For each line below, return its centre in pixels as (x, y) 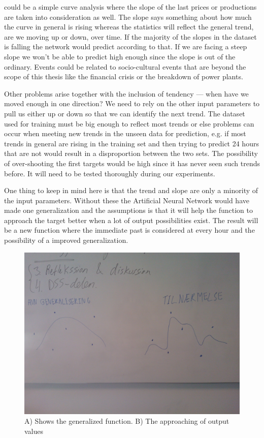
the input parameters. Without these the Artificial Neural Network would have (127, 200)
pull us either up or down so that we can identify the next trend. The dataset (125, 113)
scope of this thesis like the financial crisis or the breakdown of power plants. (124, 76)
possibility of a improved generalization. (66, 240)
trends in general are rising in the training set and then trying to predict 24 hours (131, 143)
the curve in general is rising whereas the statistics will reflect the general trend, (129, 27)
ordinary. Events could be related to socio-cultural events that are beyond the (125, 66)
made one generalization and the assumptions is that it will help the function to (128, 210)
